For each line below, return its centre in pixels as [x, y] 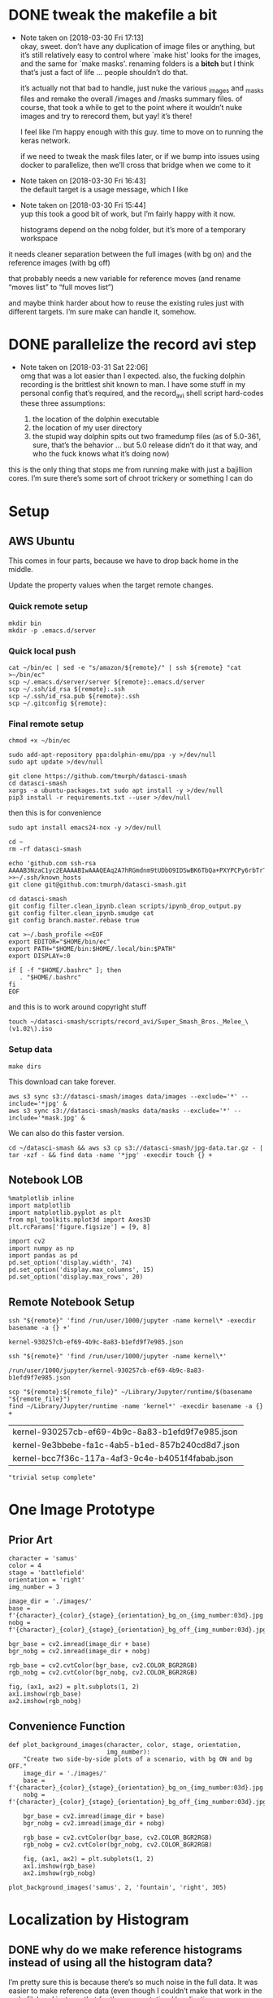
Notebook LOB [46, 1180]
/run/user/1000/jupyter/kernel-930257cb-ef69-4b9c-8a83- [107, 1371]
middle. [21, 570]
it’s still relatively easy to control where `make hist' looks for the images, [141, 55]
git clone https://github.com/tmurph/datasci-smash [97, 777]
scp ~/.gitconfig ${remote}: [58, 704]
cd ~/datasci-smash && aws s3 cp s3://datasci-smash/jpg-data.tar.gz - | [136, 1148]
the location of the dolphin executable [96, 419]
